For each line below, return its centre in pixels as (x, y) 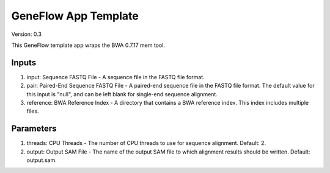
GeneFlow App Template (75, 16)
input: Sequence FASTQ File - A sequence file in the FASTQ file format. (116, 77)
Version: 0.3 (27, 34)
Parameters (34, 129)
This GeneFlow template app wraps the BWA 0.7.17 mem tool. (88, 45)
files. (33, 111)
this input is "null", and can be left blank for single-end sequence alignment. (122, 94)
